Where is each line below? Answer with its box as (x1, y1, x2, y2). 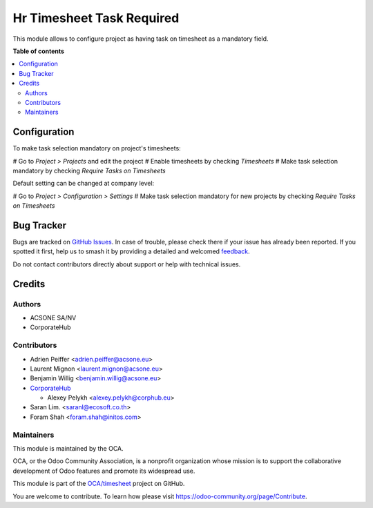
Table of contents (12, 47, 65, 55)
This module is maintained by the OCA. (12, 444, 124, 452)
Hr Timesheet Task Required (12, 10, 180, 26)
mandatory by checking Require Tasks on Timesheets (12, 166, 166, 175)
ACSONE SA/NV (30, 313, 77, 322)
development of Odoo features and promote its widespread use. (12, 467, 195, 475)
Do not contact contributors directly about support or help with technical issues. (12, 260, 241, 268)
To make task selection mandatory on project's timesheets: (12, 144, 181, 153)
